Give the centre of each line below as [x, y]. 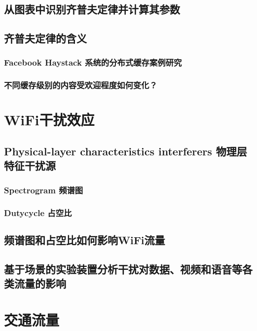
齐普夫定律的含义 [45, 38]
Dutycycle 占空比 [38, 212]
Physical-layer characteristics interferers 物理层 [126, 151]
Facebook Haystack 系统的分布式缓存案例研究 [93, 62]
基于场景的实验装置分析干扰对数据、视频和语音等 [123, 269]
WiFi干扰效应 [49, 120]
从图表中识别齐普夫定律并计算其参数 [92, 9]
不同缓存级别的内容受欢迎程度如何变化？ [81, 85]
